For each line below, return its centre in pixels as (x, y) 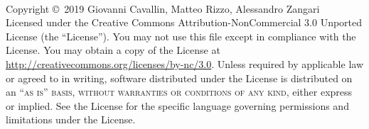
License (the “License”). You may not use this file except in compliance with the (181, 36)
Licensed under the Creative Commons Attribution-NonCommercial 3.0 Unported (184, 22)
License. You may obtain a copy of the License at (113, 50)
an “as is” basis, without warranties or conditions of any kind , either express (179, 92)
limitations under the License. (71, 119)
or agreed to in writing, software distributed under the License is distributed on (179, 78)
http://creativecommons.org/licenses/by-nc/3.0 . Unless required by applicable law (184, 63)
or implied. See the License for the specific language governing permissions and (177, 105)
